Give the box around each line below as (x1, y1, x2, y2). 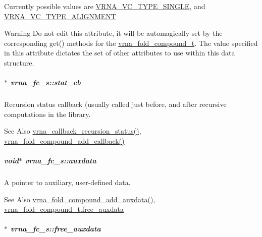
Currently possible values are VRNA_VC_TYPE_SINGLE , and (4, 1, 205, 11)
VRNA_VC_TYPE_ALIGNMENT (4, 11, 116, 21)
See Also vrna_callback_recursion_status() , (4, 126, 141, 136)
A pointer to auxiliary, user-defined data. (4, 177, 131, 188)
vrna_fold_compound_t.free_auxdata (4, 204, 124, 214)
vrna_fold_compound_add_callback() (4, 135, 125, 146)
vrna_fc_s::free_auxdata (10, 223, 101, 234)
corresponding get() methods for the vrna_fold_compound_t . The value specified (4, 37, 258, 48)
